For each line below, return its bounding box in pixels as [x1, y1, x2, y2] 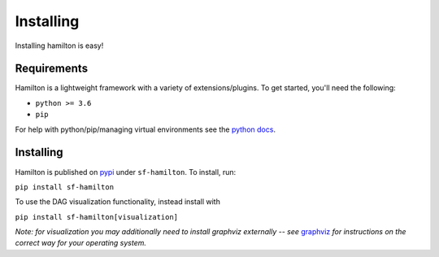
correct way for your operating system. [15, 238, 146, 248]
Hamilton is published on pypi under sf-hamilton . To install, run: [15, 167, 237, 176]
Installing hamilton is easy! [15, 41, 104, 50]
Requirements [15, 62, 89, 76]
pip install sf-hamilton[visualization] [15, 212, 179, 221]
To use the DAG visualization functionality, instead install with [15, 197, 221, 207]
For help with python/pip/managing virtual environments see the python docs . [15, 124, 276, 134]
